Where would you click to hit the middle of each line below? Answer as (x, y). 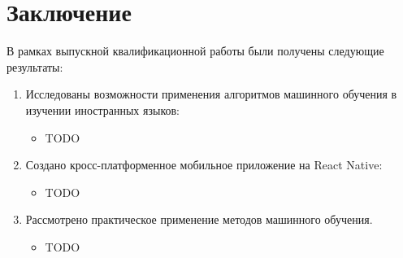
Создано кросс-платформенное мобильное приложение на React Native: (204, 165)
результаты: (35, 66)
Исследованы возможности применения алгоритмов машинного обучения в (211, 94)
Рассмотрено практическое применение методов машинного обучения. (199, 219)
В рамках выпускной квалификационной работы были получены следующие (195, 51)
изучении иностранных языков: (102, 109)
